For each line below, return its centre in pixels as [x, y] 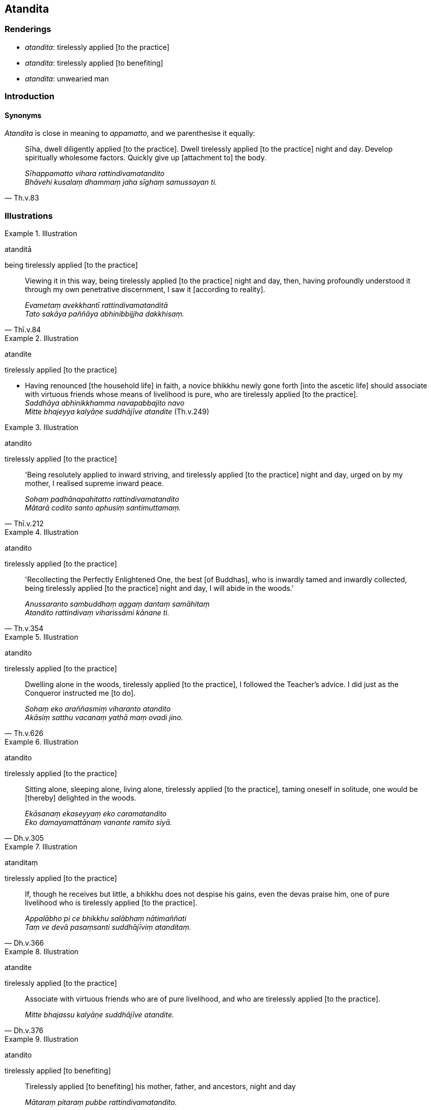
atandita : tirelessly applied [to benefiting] [94, 63]
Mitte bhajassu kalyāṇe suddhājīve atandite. [100, 1015]
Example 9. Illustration [42, 1039]
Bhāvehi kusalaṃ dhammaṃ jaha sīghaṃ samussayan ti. [121, 182]
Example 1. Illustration [41, 234]
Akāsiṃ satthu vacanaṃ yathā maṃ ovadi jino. [104, 718]
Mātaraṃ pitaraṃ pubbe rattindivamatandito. [101, 1102]
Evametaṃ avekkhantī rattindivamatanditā [96, 305]
